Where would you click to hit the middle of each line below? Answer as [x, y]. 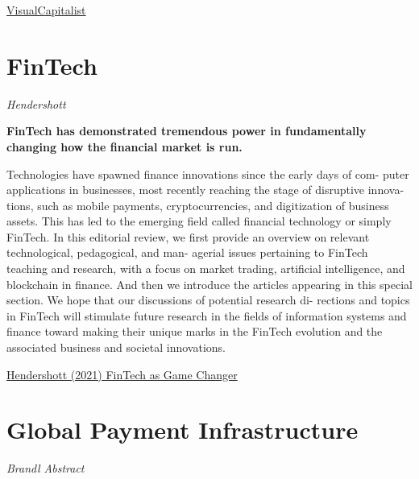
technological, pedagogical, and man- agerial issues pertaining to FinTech [187, 252]
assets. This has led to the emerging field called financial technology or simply [199, 221]
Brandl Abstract [46, 468]
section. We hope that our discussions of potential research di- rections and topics [208, 300]
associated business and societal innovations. [116, 347]
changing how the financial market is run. [124, 146]
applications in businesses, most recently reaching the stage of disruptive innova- [205, 190]
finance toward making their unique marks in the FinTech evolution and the [195, 331]
